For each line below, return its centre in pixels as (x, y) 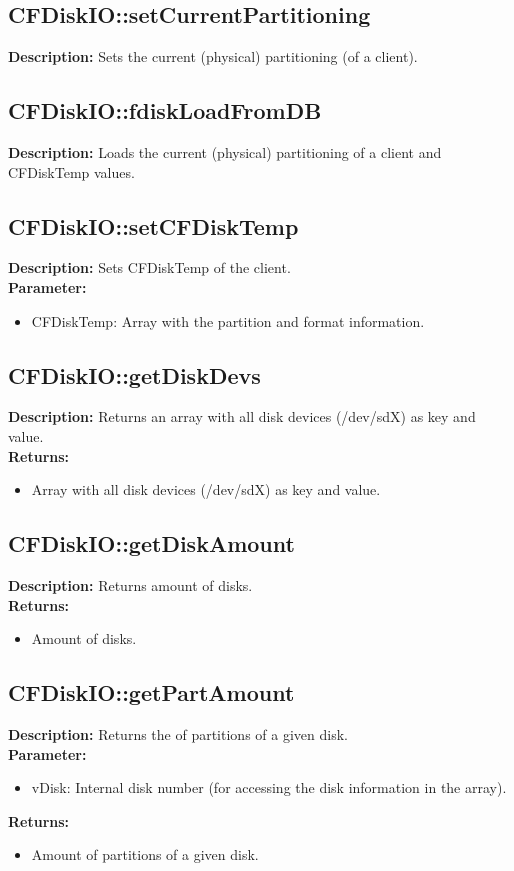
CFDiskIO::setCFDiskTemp (153, 225)
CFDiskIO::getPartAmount (151, 692)
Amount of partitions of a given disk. (145, 854)
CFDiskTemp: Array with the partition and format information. (228, 320)
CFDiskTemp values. (71, 171)
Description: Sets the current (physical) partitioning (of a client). (213, 56)
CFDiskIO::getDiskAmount (151, 543)
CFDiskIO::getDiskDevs (134, 374)
